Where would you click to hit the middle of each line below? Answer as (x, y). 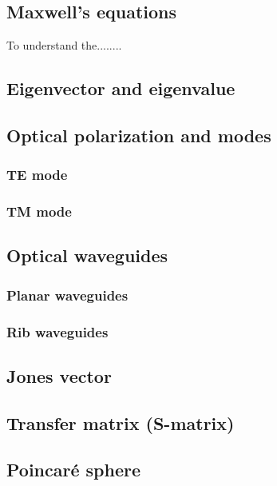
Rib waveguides (57, 331)
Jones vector (59, 375)
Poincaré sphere (74, 470)
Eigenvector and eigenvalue (121, 88)
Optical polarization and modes (139, 135)
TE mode (37, 175)
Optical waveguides (87, 255)
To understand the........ (64, 45)
